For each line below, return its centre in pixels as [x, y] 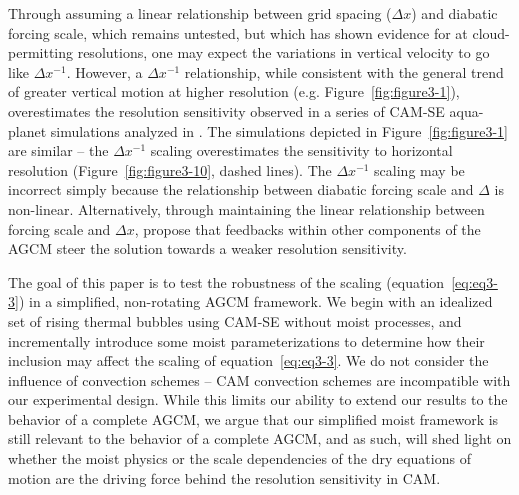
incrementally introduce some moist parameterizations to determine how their [246, 340]
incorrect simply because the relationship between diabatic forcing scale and [241, 189]
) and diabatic [454, 13]
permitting [41, 52]
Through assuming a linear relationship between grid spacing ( [200, 13]
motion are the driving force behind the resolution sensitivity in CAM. [224, 477]
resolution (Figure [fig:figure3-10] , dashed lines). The [170, 169]
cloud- [491, 32]
